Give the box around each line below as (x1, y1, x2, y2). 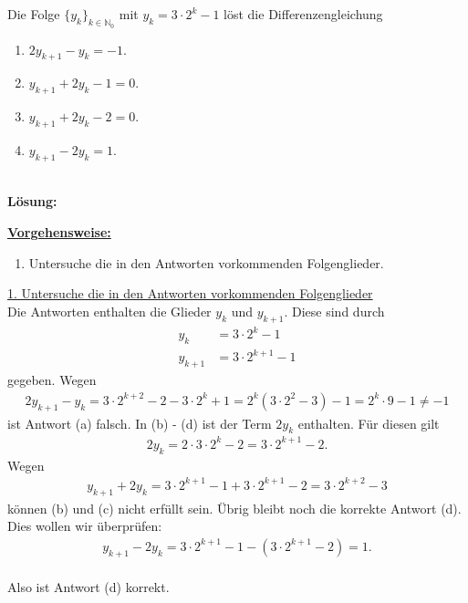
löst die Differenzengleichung (224, 5, 383, 24)
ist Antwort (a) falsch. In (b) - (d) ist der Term (7, 413, 272, 432)
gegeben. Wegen (7, 370, 97, 390)
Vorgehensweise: (7, 222, 111, 241)
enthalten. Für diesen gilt (297, 413, 440, 432)
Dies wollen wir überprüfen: (7, 516, 162, 535)
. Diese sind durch (284, 301, 385, 320)
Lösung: (7, 192, 57, 211)
